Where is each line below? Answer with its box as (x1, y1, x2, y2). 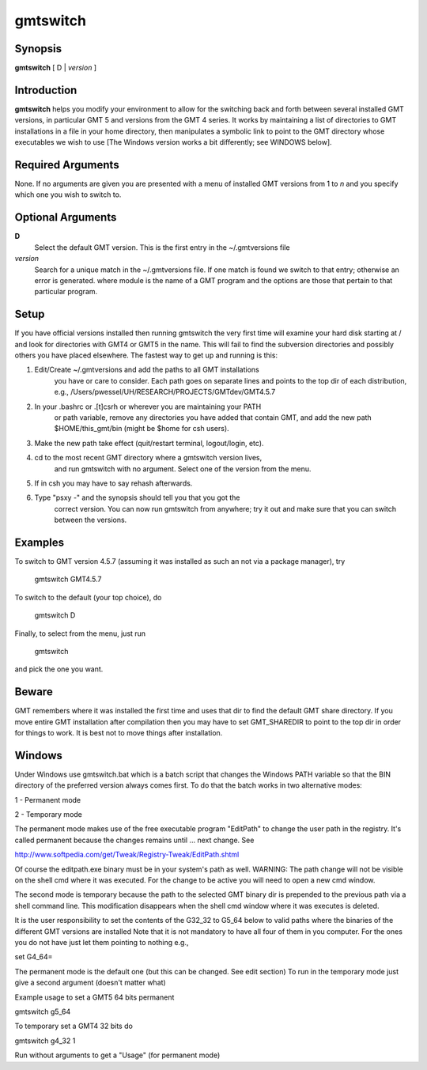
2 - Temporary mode (14, 810, 83, 819)
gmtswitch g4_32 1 (14, 1036, 76, 1045)
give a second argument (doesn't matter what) (14, 977, 166, 988)
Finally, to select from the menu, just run (14, 629, 146, 638)
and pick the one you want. (14, 664, 104, 674)
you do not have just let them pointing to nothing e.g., (14, 937, 189, 947)
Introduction (14, 83, 77, 96)
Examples (14, 535, 65, 549)
